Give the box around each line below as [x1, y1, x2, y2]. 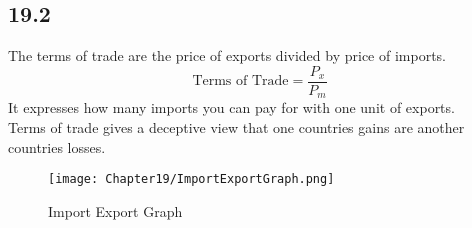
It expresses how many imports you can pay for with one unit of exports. [8, 97, 455, 118]
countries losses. [8, 136, 106, 157]
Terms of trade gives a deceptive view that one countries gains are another [8, 116, 465, 137]
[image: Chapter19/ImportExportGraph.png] [48, 172, 335, 187]
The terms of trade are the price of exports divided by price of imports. [8, 45, 447, 66]
